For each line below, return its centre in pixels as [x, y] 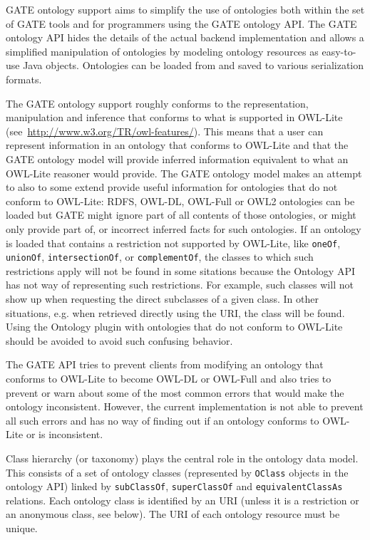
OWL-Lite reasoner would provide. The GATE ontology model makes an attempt [184, 173]
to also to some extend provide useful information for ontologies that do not [172, 187]
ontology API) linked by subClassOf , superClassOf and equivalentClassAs [174, 486]
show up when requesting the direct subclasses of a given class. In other [162, 298]
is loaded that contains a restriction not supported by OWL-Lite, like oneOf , [173, 243]
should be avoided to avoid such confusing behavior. [119, 340]
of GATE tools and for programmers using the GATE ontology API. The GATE [181, 23]
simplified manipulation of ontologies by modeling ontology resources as [162, 51]
